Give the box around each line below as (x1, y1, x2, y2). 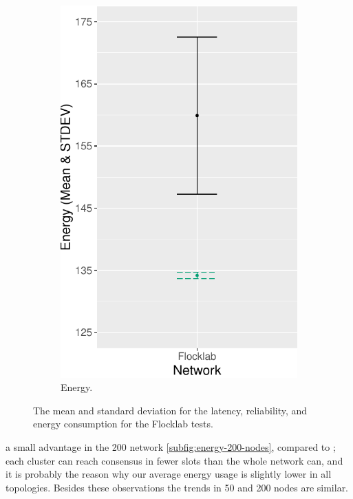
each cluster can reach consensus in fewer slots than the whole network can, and (6, 453, 343, 467)
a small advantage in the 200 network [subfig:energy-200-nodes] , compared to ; (6, 439, 336, 454)
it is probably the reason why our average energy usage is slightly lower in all (6, 467, 332, 481)
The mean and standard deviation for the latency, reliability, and (33, 403, 308, 417)
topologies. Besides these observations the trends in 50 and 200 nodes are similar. (6, 480, 349, 494)
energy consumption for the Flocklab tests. (33, 416, 213, 431)
